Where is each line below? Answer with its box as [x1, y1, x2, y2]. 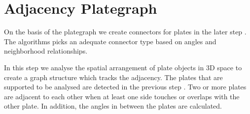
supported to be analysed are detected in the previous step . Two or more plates [4, 82, 247, 92]
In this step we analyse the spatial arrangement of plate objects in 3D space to [4, 62, 242, 72]
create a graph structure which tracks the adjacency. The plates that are [4, 72, 223, 82]
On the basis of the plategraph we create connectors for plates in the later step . [4, 27, 247, 37]
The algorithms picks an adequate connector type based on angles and [4, 36, 216, 46]
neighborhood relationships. [4, 46, 88, 56]
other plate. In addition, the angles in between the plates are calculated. [4, 101, 222, 111]
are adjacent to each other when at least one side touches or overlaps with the [4, 91, 240, 101]
